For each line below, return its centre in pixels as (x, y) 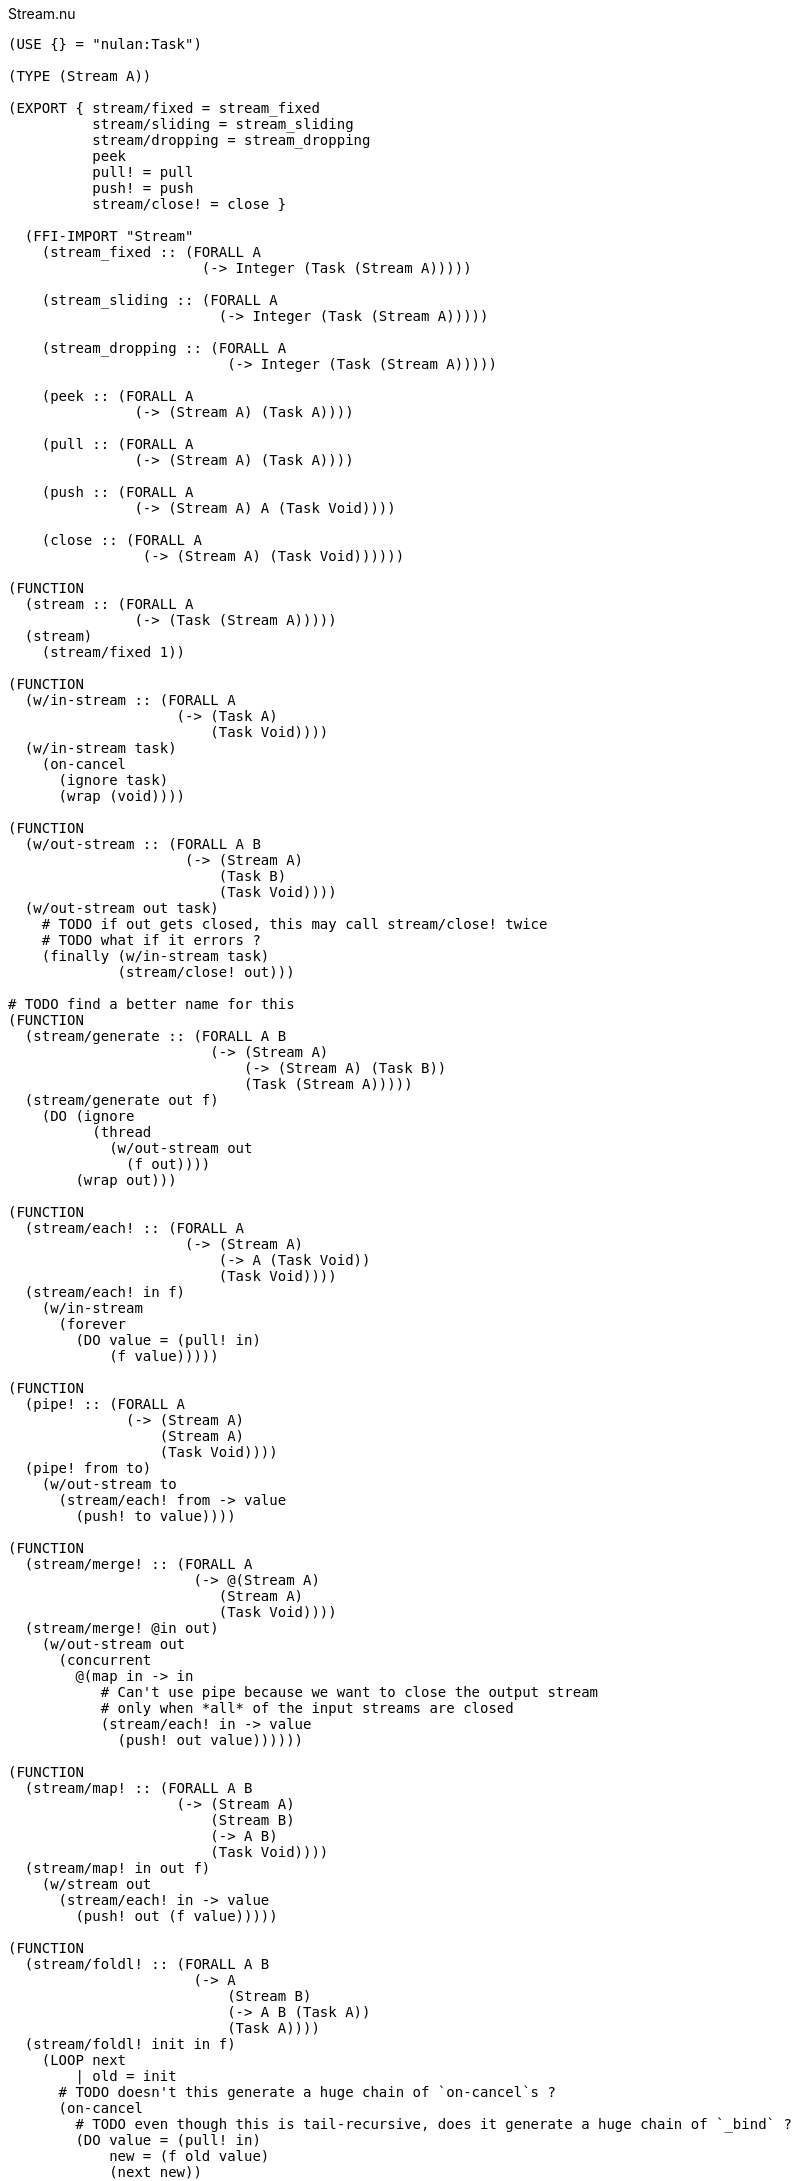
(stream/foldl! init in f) (130, 2044)
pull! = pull (143, 172)
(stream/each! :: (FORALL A (134, 1228)
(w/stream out (96, 1884)
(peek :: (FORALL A (117, 396)
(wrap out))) (126, 1180)
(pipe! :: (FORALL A (105, 1404)
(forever (92, 1324)
